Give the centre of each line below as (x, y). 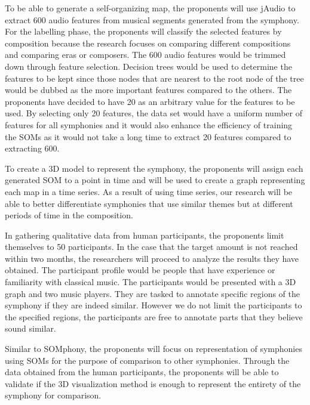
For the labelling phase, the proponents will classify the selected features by (143, 31)
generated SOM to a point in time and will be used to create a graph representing (155, 180)
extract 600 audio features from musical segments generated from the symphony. (152, 19)
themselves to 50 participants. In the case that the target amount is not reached (151, 247)
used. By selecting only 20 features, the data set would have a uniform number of (154, 113)
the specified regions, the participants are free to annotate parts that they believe (154, 316)
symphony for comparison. (53, 395)
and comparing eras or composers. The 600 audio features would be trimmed (145, 55)
